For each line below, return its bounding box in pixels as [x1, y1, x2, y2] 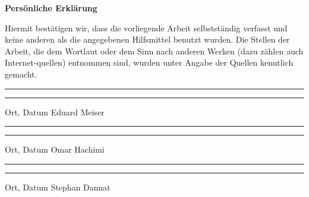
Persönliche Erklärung [5, 2, 97, 14]
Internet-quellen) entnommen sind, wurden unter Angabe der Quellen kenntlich [5, 56, 294, 69]
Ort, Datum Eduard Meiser [5, 105, 105, 118]
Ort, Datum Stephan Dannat [5, 180, 111, 193]
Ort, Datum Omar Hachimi [5, 143, 105, 156]
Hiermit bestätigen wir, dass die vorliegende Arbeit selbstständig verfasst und [5, 21, 288, 34]
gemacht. [5, 67, 37, 80]
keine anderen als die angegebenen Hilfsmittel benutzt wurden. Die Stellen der [5, 33, 290, 46]
